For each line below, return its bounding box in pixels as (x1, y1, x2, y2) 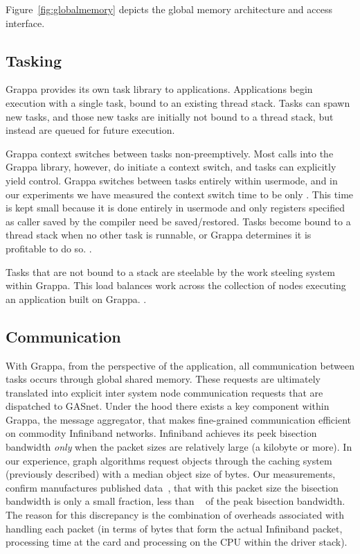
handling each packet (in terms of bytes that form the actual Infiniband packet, (6, 521, 343, 535)
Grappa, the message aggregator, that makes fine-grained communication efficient (6, 412, 351, 426)
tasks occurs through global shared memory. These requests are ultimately (6, 372, 321, 386)
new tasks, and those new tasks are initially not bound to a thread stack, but (6, 109, 334, 123)
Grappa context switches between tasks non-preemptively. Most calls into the (6, 146, 334, 160)
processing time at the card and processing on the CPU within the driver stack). (6, 535, 348, 549)
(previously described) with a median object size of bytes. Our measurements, (6, 467, 336, 481)
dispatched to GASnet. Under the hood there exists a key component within (6, 399, 330, 413)
